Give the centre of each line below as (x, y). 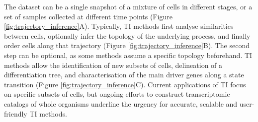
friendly (16, 113)
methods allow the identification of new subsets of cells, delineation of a (113, 65)
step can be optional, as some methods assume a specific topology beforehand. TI (128, 55)
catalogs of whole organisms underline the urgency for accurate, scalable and (121, 103)
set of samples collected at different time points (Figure (88, 16)
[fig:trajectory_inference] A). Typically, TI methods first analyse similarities (119, 26)
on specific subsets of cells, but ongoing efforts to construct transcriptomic (117, 94)
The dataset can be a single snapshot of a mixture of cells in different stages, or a (128, 6)
